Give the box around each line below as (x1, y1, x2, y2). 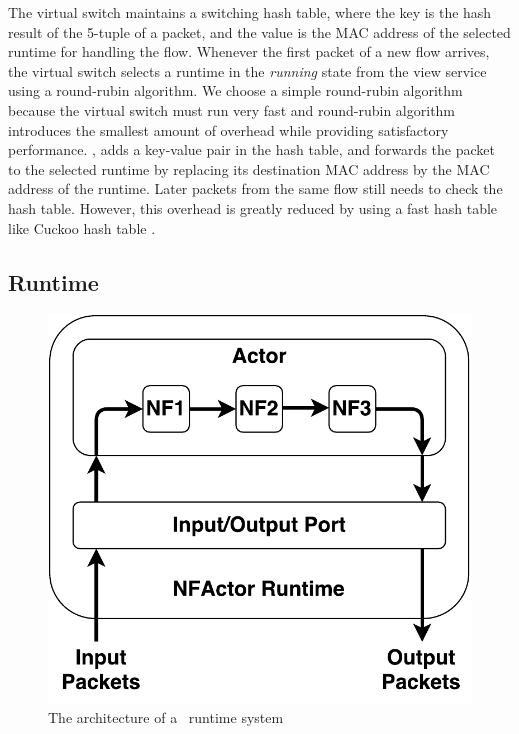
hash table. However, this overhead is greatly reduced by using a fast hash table (8, 197, 498, 218)
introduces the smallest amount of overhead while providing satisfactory (8, 119, 449, 140)
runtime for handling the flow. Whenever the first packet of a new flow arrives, (8, 41, 490, 62)
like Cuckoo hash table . (8, 217, 156, 238)
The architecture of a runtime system (48, 706, 284, 727)
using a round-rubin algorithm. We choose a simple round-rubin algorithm (8, 80, 463, 101)
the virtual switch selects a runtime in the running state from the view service (8, 60, 487, 81)
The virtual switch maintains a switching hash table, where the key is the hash (8, 2, 492, 22)
